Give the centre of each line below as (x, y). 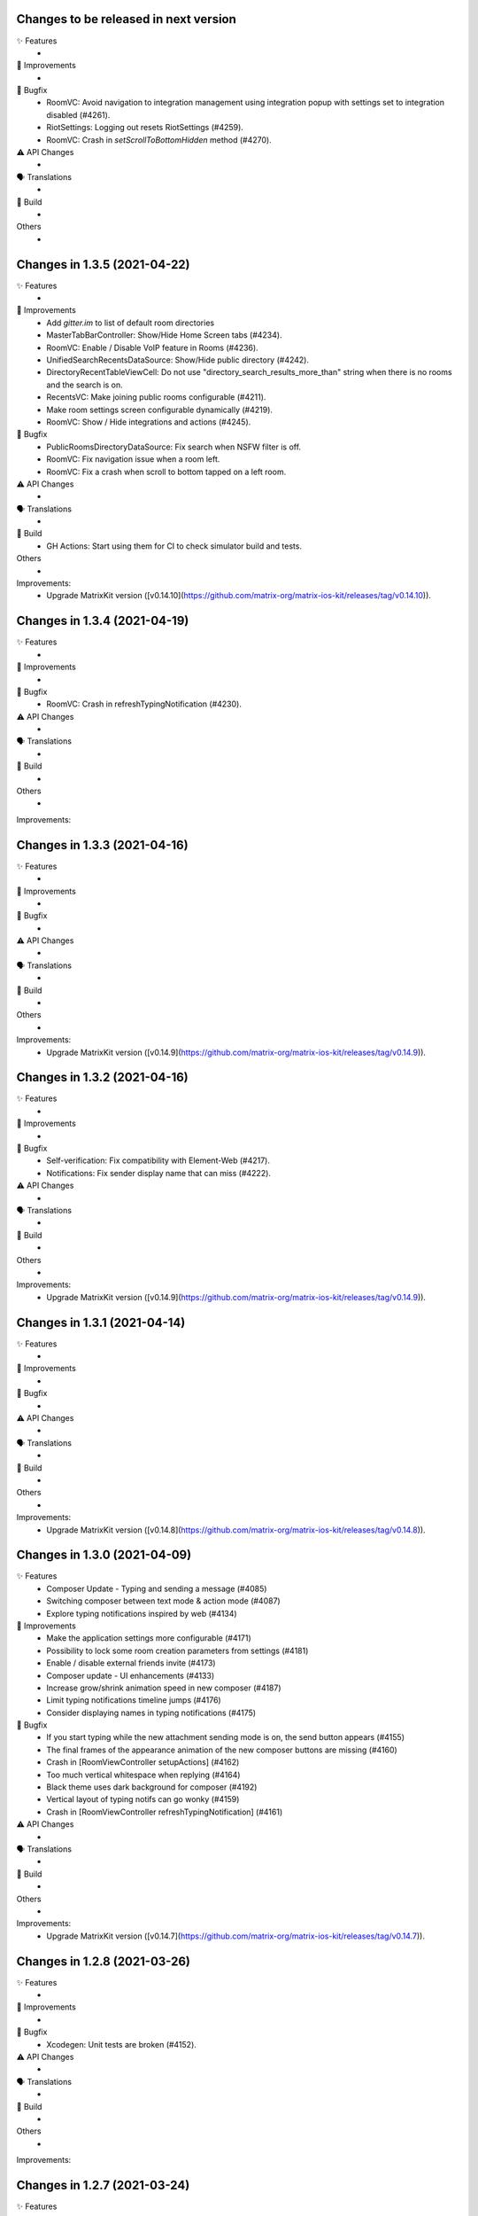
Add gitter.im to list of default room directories (131, 323)
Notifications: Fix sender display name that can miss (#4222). (159, 1173)
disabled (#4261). (78, 114)
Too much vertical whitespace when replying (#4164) (143, 1775)
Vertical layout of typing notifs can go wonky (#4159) (143, 1799)
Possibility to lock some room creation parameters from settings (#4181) (177, 1650)
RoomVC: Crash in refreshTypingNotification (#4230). (144, 704)
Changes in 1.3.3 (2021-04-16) (103, 845)
